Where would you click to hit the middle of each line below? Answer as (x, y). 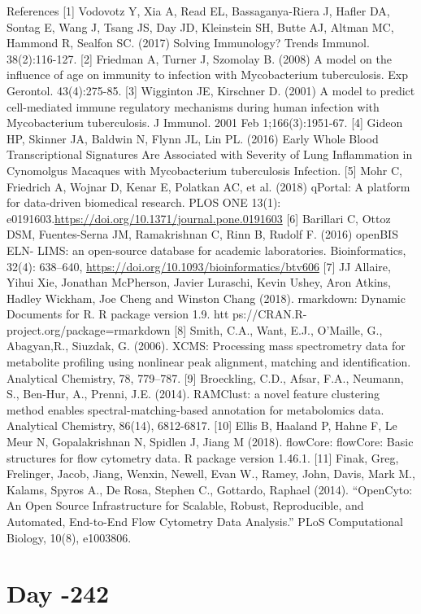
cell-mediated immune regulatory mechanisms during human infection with (193, 106)
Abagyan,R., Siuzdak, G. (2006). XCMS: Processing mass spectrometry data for (206, 346)
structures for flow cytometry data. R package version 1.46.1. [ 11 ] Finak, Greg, (203, 457)
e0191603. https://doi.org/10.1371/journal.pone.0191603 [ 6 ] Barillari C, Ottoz (199, 218)
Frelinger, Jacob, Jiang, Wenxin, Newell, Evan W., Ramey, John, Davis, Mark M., (211, 474)
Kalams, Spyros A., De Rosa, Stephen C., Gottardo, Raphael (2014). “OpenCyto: (210, 489)
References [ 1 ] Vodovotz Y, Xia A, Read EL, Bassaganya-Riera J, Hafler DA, (198, 11)
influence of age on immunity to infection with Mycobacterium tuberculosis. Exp (207, 75)
